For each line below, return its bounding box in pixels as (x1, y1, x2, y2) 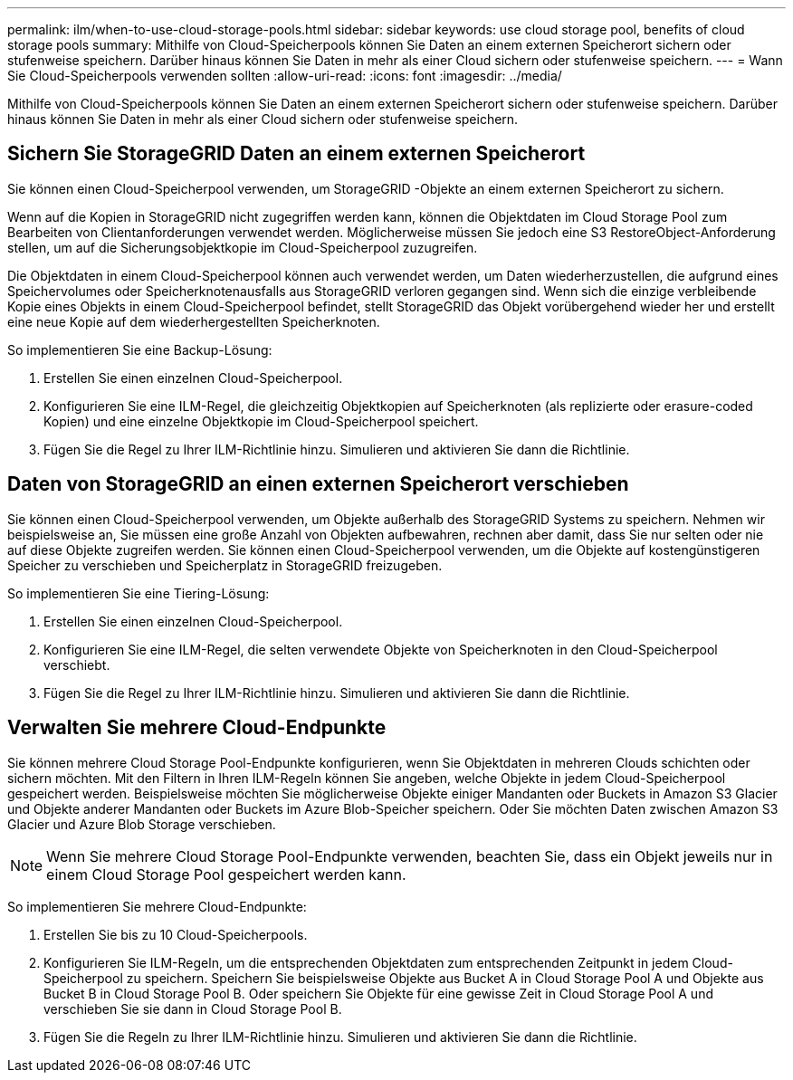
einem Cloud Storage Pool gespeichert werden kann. (46, 865, 406, 884)
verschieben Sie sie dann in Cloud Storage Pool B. (43, 1000, 342, 1017)
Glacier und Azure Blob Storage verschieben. (7, 816, 276, 832)
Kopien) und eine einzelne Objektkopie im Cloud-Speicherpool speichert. (43, 413, 479, 429)
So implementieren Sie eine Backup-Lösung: (7, 341, 272, 358)
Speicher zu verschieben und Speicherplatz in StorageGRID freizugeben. (7, 557, 443, 573)
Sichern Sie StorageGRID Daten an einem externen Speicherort (7, 142, 586, 166)
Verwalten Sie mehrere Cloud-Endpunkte (7, 716, 387, 740)
